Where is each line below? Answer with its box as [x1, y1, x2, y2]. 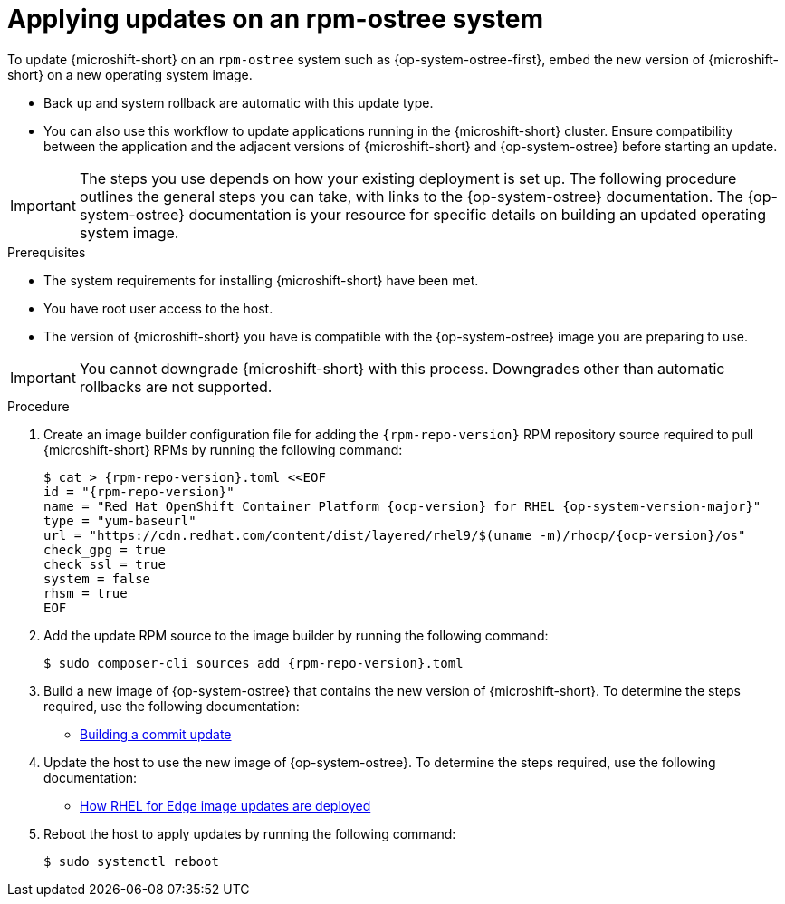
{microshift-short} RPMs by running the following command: [43, 441, 403, 457]
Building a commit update [80, 726, 232, 742]
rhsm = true [43, 585, 128, 601]
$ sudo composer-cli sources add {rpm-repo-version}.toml [43, 655, 464, 670]
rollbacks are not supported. [79, 377, 273, 396]
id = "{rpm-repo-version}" [43, 484, 235, 499]
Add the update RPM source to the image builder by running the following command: [43, 627, 549, 643]
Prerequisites [7, 244, 86, 260]
